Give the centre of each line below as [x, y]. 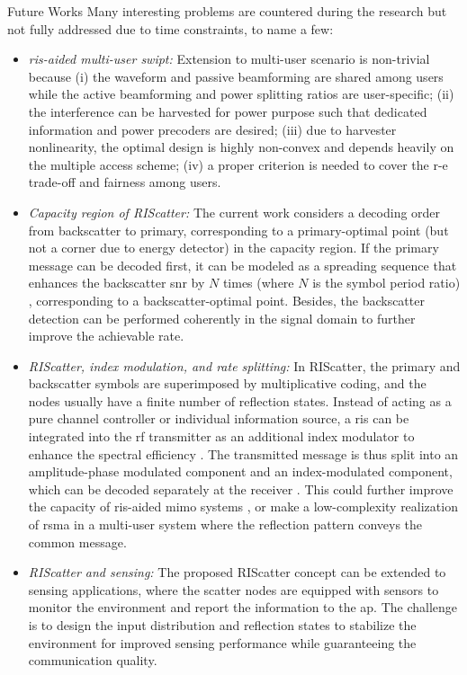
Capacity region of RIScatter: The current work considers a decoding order [234, 212]
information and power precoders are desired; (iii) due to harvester [212, 129]
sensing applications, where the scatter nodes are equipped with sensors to [233, 589]
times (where [258, 283]
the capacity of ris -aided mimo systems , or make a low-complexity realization [243, 506]
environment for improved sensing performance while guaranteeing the [222, 642]
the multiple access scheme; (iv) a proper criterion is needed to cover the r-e [238, 164]
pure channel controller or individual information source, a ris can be [219, 418]
